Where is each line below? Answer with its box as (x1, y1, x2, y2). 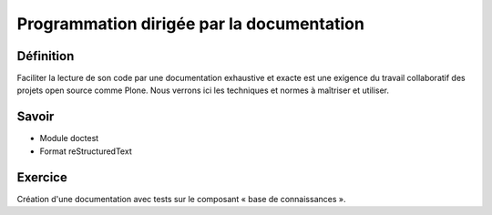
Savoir (16, 109, 55, 125)
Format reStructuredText (39, 146, 132, 157)
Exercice (16, 169, 67, 185)
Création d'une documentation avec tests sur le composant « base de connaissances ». (16, 193, 346, 204)
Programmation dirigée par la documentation (16, 14, 364, 34)
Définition (16, 48, 75, 64)
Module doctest (39, 133, 99, 144)
